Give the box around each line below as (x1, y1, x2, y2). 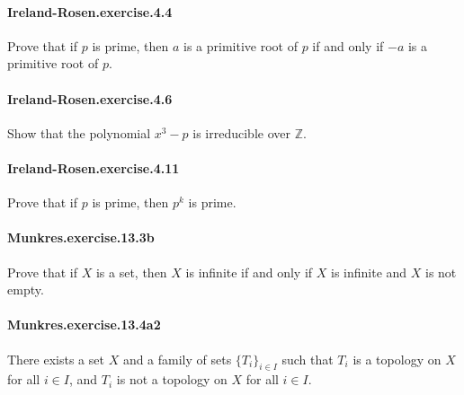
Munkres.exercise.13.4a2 (7, 315, 161, 334)
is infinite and (330, 262, 407, 281)
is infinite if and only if (185, 262, 313, 281)
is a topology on (352, 349, 442, 368)
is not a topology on (116, 370, 228, 389)
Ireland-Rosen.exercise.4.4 (7, 2, 173, 21)
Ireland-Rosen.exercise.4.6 (7, 89, 173, 108)
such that (281, 349, 334, 368)
